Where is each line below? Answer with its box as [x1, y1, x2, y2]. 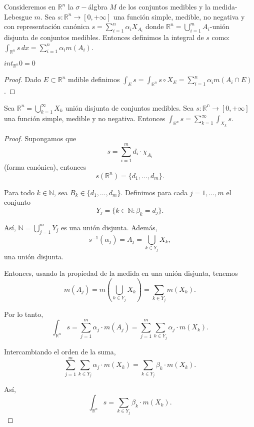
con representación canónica [4, 21, 89, 32]
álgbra [88, 2, 107, 12]
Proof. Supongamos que [4, 133, 76, 143]
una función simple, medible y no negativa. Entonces [4, 113, 165, 124]
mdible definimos [67, 74, 120, 85]
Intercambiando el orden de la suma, [4, 346, 116, 357]
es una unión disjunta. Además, [61, 222, 157, 232]
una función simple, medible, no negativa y [113, 11, 245, 22]
